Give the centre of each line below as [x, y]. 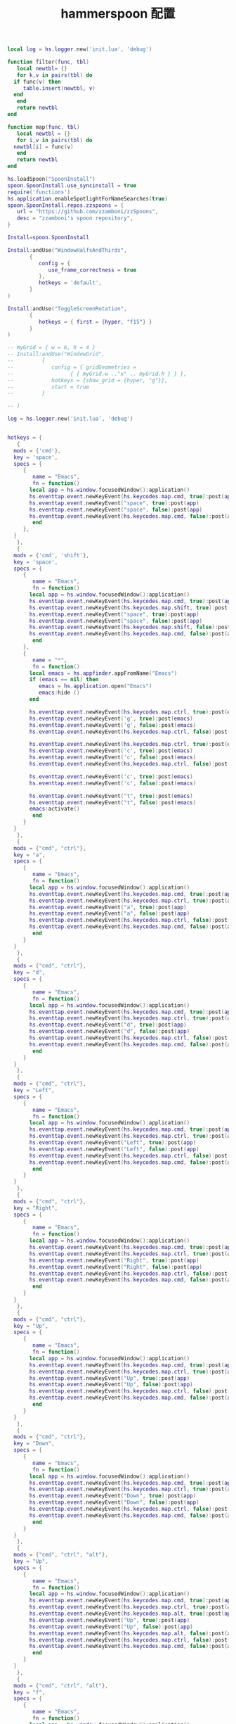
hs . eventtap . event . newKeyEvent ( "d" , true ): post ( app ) [108, 1025]
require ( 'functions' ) [39, 192]
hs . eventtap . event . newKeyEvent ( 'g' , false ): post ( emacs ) [113, 725]
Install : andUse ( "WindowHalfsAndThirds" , [67, 250]
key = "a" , [29, 855]
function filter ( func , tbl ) [48, 62]
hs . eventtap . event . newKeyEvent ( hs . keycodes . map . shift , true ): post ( [130, 608]
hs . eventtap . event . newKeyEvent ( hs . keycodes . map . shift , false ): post [130, 627]
